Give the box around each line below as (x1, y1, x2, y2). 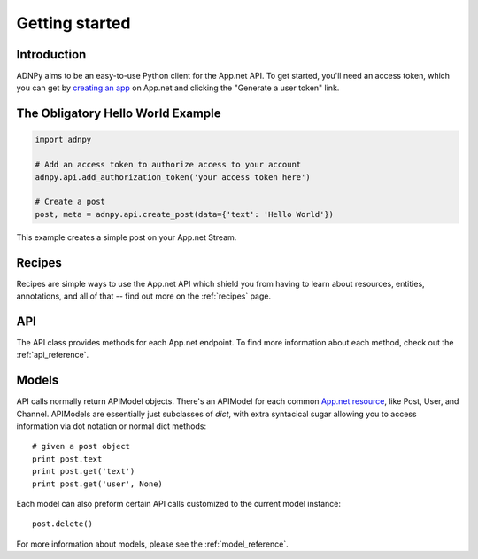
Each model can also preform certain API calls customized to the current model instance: (16, 499, 341, 509)
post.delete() (32, 519, 93, 529)
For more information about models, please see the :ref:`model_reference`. (16, 539, 289, 549)
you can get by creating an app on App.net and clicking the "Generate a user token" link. (16, 82, 340, 93)
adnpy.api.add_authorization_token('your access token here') (35, 172, 311, 182)
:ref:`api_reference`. (16, 350, 89, 361)
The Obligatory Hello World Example (16, 106, 221, 121)
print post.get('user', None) (32, 478, 164, 489)
